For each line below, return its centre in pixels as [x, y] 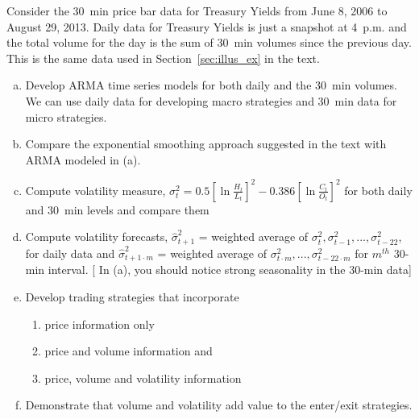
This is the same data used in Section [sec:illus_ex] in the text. [163, 58]
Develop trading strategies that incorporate [132, 296]
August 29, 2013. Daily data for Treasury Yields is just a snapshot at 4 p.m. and [207, 26]
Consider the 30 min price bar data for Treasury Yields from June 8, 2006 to [197, 10]
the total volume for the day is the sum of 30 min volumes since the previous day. [209, 42]
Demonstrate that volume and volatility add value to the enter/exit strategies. [219, 405]
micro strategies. [66, 116]
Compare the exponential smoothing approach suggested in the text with [206, 144]
